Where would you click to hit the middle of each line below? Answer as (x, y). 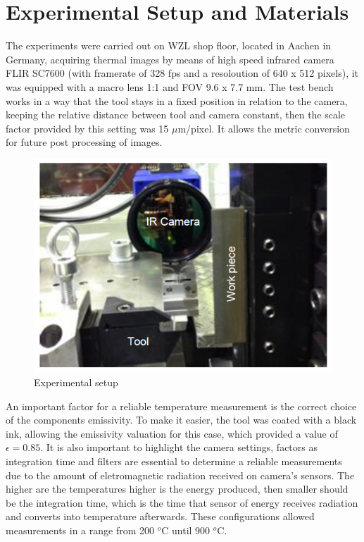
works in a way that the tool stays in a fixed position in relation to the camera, (177, 100)
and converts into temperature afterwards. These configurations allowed (160, 516)
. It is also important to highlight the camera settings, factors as (179, 447)
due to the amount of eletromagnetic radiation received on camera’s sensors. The (180, 475)
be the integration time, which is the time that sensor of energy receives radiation (182, 502)
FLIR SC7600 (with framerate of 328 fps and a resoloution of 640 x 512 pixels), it (182, 73)
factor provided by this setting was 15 (87, 128)
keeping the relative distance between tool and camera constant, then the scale (176, 115)
